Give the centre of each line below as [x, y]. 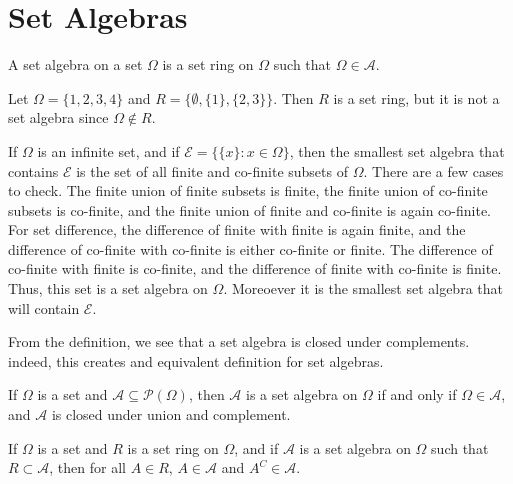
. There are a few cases [433, 170]
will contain [44, 307]
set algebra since [58, 117]
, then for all [87, 467]
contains [33, 170]
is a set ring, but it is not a [416, 97]
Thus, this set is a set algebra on [108, 288]
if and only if [417, 394]
